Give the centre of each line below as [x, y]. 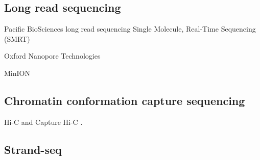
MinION [17, 73]
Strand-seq [33, 149]
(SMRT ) [17, 38]
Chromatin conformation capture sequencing [125, 100]
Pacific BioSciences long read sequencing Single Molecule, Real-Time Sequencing [130, 29]
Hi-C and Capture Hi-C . [43, 122]
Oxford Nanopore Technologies [52, 56]
